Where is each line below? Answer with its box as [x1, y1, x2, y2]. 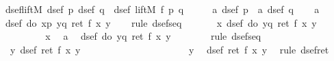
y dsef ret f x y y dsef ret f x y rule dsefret [10, 42, 329, 56]
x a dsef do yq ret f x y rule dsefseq [45, 29, 261, 43]
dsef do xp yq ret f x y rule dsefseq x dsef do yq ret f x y [5, 15, 317, 29]
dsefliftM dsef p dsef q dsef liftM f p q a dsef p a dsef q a [5, 2, 320, 16]
